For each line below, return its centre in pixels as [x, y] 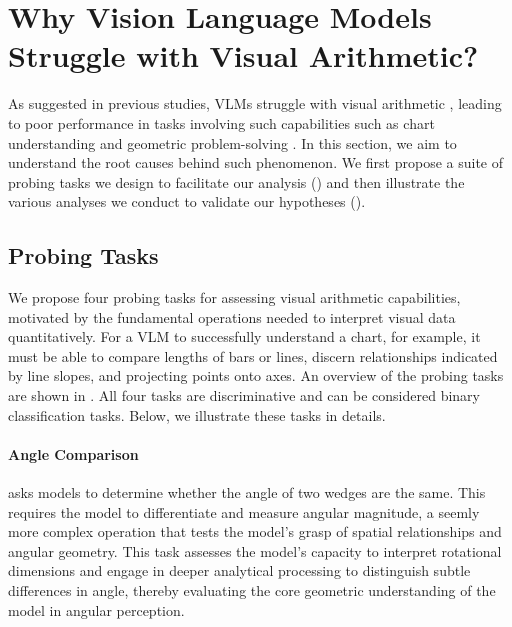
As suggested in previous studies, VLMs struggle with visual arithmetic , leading [255, 103]
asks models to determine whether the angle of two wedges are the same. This [247, 492]
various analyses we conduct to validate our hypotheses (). [187, 201]
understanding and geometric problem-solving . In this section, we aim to [232, 142]
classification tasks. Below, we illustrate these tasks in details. [197, 414]
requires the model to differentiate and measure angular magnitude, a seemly [244, 511]
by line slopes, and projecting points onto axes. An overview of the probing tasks [256, 375]
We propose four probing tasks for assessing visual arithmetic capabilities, [234, 297]
